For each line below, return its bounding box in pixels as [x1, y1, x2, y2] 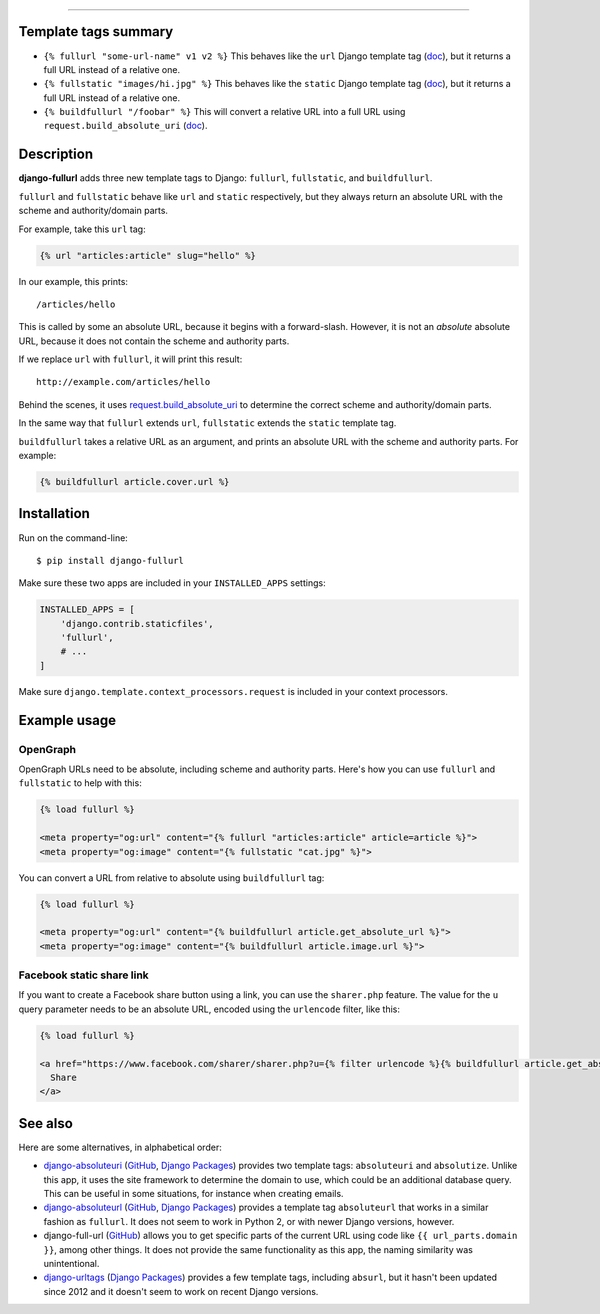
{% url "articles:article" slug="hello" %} [39, 250, 257, 261]
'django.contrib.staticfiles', [60, 618, 214, 629]
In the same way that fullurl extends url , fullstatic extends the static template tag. [18, 417, 397, 429]
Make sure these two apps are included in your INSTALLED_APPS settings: [18, 577, 326, 589]
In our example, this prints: [18, 275, 129, 287]
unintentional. [43, 1257, 100, 1269]
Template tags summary [18, 23, 174, 40]
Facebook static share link [18, 968, 149, 982]
